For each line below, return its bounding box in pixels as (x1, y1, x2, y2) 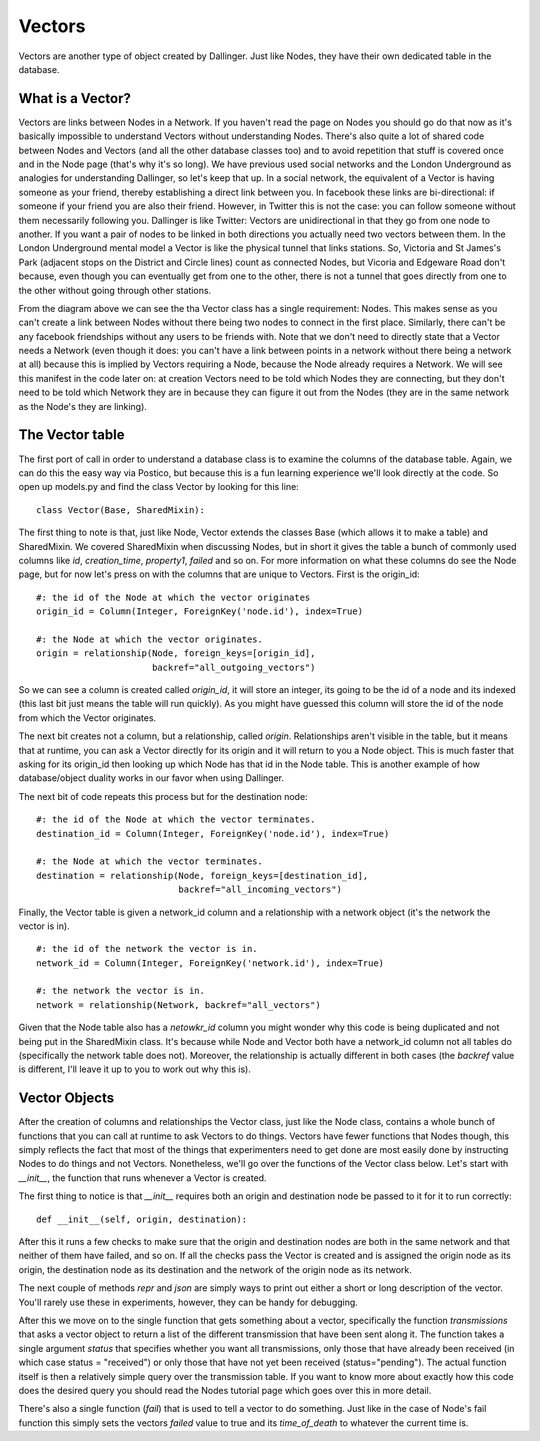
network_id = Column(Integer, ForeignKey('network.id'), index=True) (36, 957, 385, 969)
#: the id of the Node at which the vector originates (36, 591, 311, 603)
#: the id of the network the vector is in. (36, 943, 259, 955)
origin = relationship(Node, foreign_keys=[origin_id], (36, 648, 316, 659)
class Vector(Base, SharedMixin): (36, 504, 205, 515)
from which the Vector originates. (18, 711, 157, 724)
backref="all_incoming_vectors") (178, 884, 342, 895)
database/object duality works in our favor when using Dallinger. (18, 772, 285, 784)
